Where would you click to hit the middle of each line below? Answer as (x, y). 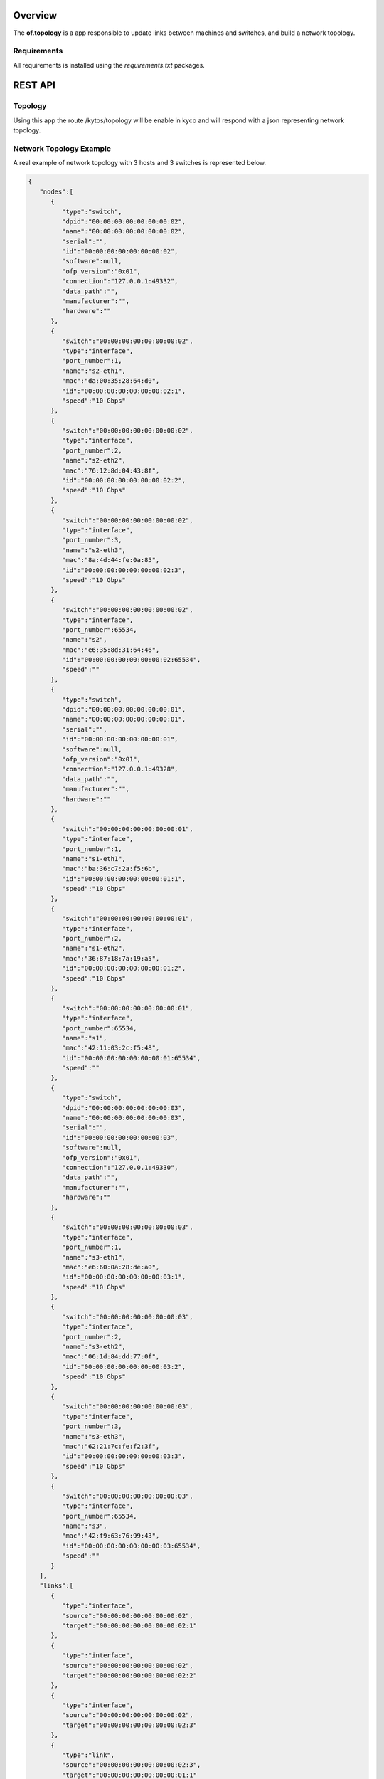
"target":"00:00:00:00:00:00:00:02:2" (129, 1675)
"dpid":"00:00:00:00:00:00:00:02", (124, 221)
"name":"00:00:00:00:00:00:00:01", (124, 719)
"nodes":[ (57, 191)
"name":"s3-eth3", (94, 1436)
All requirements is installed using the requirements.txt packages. (109, 65)
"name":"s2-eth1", (94, 371)
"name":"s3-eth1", (94, 1257)
